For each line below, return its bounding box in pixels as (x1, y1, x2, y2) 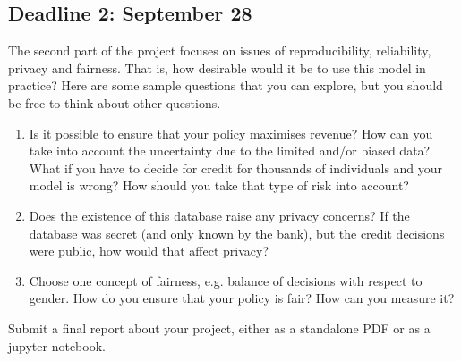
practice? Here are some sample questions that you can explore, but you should (8, 76, 443, 95)
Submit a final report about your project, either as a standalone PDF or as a (8, 318, 431, 337)
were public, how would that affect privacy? (29, 241, 269, 260)
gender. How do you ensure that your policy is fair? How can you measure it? (29, 289, 455, 307)
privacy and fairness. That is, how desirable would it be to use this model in (8, 58, 426, 77)
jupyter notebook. (8, 336, 106, 355)
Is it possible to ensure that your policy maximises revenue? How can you (29, 123, 433, 142)
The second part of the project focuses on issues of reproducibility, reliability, (8, 41, 431, 60)
